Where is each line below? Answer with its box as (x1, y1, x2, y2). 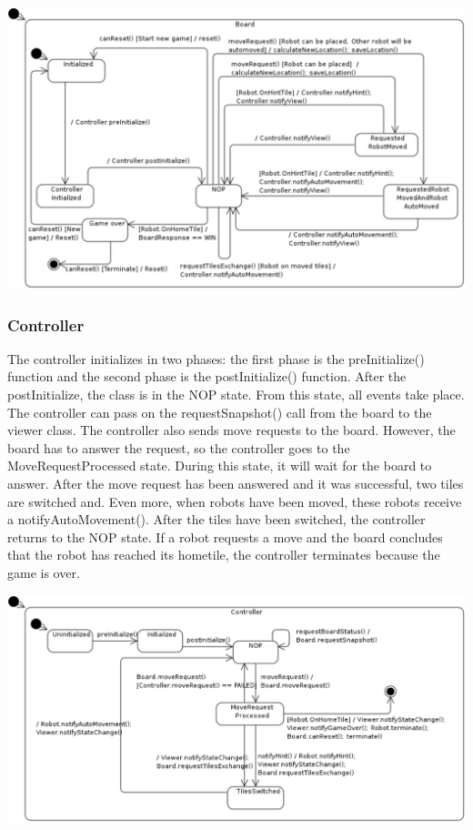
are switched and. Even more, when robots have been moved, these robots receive (7, 491, 462, 511)
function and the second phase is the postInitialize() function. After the (7, 367, 407, 386)
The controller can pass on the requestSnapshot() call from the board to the (7, 402, 432, 421)
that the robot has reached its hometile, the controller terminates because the (7, 545, 440, 564)
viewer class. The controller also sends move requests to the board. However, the (7, 420, 456, 440)
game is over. (7, 563, 80, 582)
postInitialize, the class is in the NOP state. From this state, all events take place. (7, 385, 465, 404)
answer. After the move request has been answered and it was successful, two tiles (7, 474, 464, 493)
